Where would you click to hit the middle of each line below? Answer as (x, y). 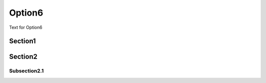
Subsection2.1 (26, 71)
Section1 (23, 41)
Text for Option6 (26, 27)
